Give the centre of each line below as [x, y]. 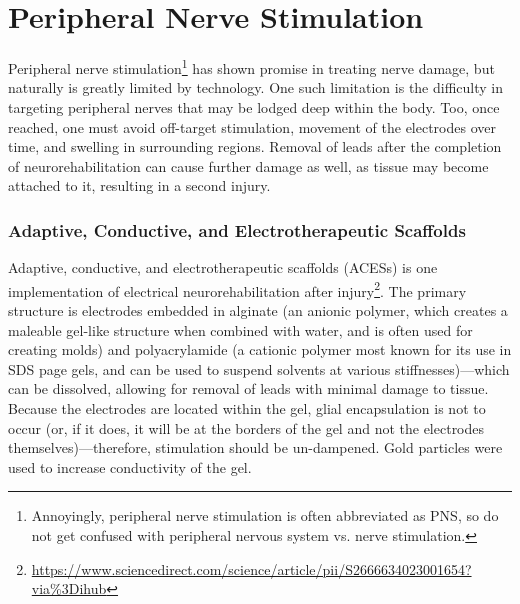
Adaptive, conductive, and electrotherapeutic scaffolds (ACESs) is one [223, 267]
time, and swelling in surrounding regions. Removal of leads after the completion [255, 146]
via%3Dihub [69, 588]
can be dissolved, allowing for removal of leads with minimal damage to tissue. [248, 388]
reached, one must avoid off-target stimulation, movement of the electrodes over [252, 126]
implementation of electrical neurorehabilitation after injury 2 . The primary [237, 289]
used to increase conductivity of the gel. [130, 466]
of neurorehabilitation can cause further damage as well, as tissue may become [248, 165]
